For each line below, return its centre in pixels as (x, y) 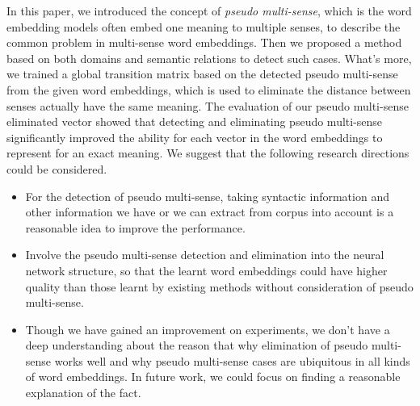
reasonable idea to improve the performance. (135, 227)
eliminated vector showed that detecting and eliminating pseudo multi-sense (195, 121)
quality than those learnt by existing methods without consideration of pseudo (219, 286)
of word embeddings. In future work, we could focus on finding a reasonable (213, 377)
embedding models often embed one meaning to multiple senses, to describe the (204, 26)
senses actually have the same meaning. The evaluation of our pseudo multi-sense (208, 105)
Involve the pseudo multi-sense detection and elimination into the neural (205, 255)
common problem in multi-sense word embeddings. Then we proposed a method (204, 42)
